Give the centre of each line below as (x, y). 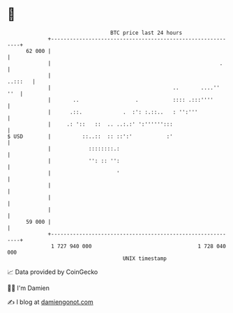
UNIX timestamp (145, 258)
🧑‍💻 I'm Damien (29, 288)
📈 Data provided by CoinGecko (53, 272)
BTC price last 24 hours (146, 33)
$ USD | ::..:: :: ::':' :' (90, 136)
